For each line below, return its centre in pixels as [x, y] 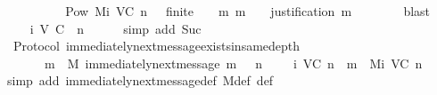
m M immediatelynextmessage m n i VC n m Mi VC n [233, 63]
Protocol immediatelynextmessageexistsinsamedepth [157, 46]
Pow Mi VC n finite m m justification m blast [248, 11]
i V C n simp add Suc [115, 28]
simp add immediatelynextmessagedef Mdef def [140, 80]
